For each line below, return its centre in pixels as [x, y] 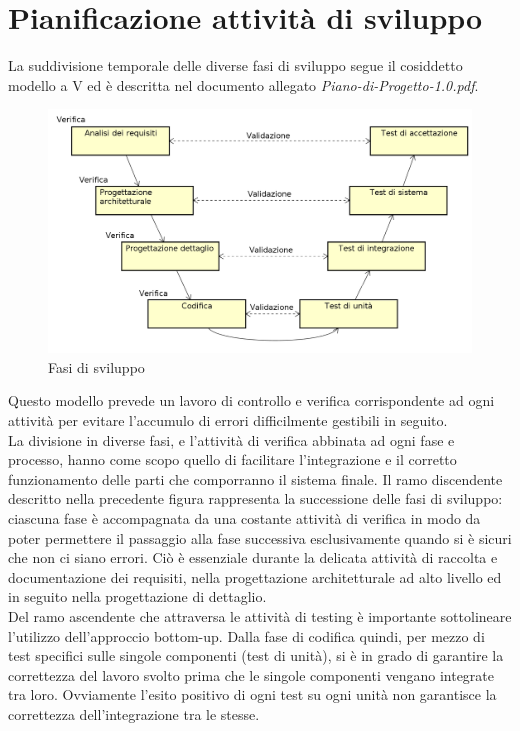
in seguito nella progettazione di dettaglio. [137, 596]
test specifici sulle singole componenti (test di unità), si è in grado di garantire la [256, 655]
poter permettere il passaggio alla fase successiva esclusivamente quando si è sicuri [260, 537]
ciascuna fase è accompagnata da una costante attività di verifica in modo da [244, 517]
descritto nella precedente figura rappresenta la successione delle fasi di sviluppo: [255, 498]
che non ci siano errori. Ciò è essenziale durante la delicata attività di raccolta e [253, 557]
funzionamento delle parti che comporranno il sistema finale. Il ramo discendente [255, 478]
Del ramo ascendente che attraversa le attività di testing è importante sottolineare [260, 615]
